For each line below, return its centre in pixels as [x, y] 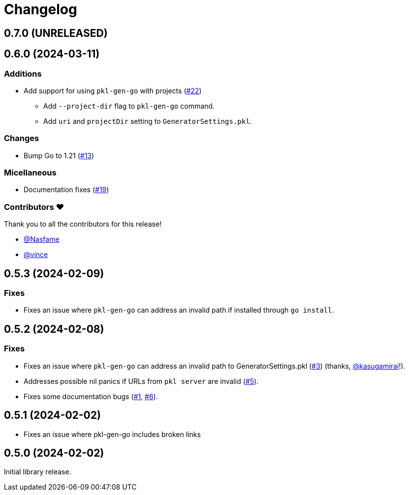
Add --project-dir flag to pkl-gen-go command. [129, 106]
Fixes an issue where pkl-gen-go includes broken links [112, 434]
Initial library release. [38, 472]
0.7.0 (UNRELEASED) [56, 33]
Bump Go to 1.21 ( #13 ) [59, 155]
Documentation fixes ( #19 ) [66, 190]
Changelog [41, 9]
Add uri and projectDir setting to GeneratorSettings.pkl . [148, 121]
